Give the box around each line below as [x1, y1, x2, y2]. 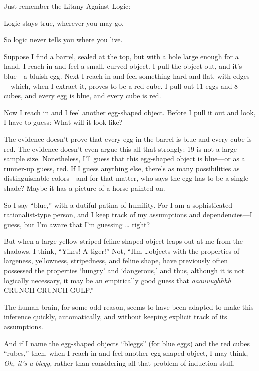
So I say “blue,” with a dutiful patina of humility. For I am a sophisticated [4, 199, 233, 210]
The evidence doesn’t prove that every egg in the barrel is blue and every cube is [4, 133, 252, 144]
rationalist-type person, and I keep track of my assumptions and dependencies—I [4, 209, 252, 220]
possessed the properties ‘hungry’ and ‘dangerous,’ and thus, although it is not [4, 265, 245, 276]
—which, [4, 80, 31, 91]
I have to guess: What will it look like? [4, 117, 123, 127]
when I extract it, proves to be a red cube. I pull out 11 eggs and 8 [32, 80, 238, 91]
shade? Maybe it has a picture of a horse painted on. [4, 182, 165, 193]
